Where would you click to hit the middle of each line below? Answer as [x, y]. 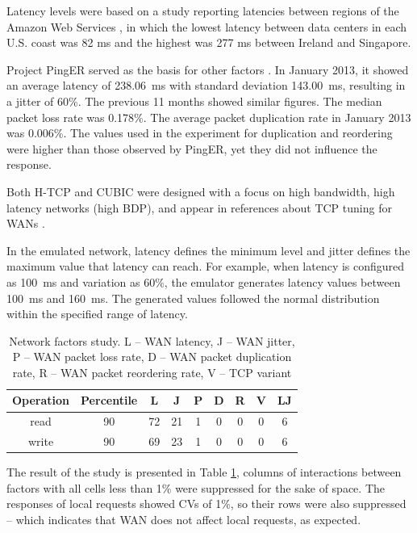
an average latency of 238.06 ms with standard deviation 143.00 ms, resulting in [206, 85]
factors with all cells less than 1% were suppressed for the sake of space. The [196, 487]
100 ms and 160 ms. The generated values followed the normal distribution [193, 298]
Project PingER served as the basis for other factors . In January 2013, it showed [208, 69]
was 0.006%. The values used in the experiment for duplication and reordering [200, 133]
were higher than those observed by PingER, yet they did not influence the [192, 148]
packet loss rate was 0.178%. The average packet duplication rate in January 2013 [209, 117]
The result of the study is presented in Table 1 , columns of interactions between [204, 472]
